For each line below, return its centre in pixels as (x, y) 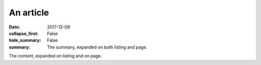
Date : (14, 27)
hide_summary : (25, 40)
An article (29, 13)
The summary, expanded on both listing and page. (97, 47)
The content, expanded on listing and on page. (56, 56)
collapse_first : (24, 33)
